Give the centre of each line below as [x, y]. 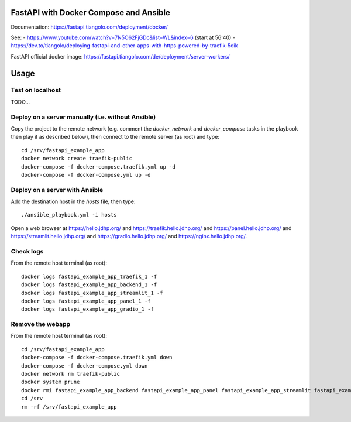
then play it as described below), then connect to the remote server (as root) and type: [115, 137]
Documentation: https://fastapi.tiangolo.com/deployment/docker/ [89, 27]
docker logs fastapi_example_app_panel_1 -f [86, 301]
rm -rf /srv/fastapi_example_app [69, 406]
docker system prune [51, 382]
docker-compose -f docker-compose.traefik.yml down [97, 358]
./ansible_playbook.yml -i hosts [69, 215]
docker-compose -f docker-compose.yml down [85, 366]
